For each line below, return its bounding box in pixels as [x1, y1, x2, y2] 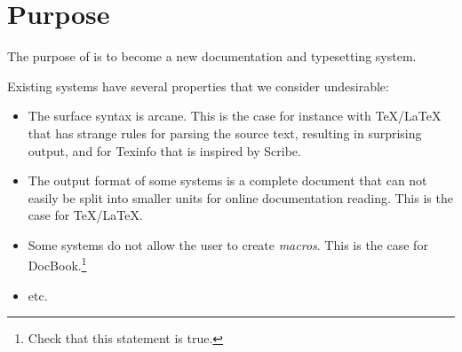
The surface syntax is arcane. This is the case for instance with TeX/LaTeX [28, 106, 442, 125]
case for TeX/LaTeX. [28, 206, 143, 224]
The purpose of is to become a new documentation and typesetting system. [7, 47, 417, 66]
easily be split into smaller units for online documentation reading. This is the [28, 188, 453, 207]
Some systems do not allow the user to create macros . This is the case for [28, 235, 428, 254]
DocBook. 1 [28, 254, 87, 275]
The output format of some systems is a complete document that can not [28, 171, 427, 190]
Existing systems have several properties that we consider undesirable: [7, 76, 389, 95]
